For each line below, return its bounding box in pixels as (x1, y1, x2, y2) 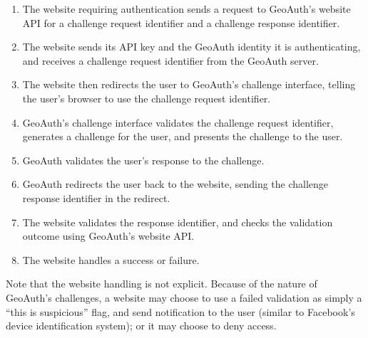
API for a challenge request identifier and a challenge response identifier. (22, 15, 340, 30)
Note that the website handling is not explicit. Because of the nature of (6, 276, 317, 291)
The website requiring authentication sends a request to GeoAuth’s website (22, 1, 351, 16)
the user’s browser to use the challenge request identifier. (22, 90, 271, 105)
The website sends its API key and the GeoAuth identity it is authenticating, (22, 39, 361, 54)
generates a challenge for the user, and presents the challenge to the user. (22, 129, 343, 144)
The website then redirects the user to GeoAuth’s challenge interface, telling (22, 77, 356, 92)
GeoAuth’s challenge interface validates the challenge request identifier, (22, 115, 334, 130)
